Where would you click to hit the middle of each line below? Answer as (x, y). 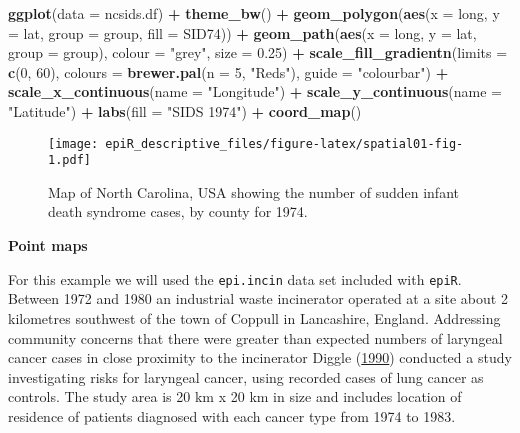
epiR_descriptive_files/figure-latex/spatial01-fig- (284, 143)
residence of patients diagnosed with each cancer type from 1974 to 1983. (232, 415)
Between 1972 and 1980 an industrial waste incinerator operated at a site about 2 (258, 298)
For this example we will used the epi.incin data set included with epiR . (235, 278)
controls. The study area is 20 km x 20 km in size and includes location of (235, 396)
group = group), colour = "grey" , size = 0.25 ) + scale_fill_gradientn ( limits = (258, 52)
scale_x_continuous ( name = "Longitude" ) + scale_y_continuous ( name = (255, 91)
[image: (73, 143)
